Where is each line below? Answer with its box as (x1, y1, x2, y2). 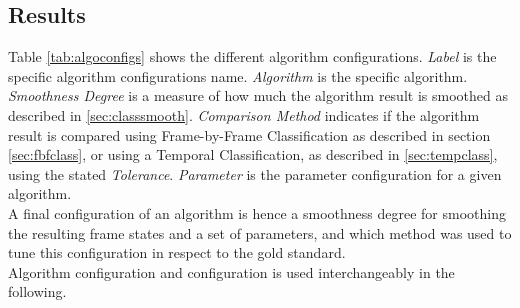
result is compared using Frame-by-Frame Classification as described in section (8, 124, 491, 145)
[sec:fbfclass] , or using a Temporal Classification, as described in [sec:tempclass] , (8, 144, 498, 165)
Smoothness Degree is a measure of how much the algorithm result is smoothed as (8, 85, 508, 106)
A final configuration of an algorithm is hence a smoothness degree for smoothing (8, 202, 506, 223)
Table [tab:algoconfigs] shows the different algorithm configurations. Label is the (8, 46, 497, 67)
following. (8, 281, 67, 302)
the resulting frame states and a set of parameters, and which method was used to (8, 222, 512, 243)
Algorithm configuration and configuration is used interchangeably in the (8, 261, 455, 282)
